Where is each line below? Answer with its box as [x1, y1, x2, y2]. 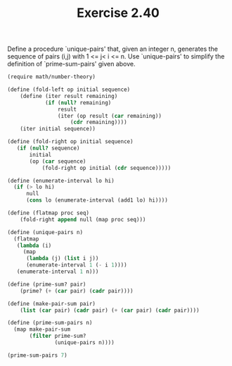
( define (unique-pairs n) [7, 228, 83, 236]
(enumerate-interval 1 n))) [16, 268, 99, 276]
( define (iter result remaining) [20, 92, 118, 99]
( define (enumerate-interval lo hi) [7, 177, 115, 184]
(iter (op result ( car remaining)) [57, 112, 162, 119]
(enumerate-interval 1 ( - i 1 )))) [25, 262, 128, 269]
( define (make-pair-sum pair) [7, 300, 96, 307]
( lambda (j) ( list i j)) [25, 255, 99, 262]
